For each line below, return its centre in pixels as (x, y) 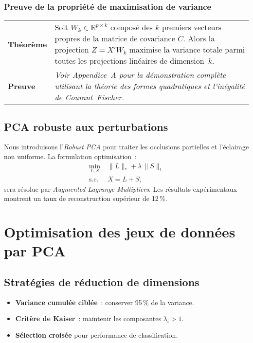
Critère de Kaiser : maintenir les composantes (88, 318)
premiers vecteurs (191, 27)
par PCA (35, 251)
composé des (132, 27)
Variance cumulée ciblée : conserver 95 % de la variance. (105, 302)
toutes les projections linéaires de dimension (129, 61)
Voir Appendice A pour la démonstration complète (140, 75)
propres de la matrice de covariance (115, 38)
